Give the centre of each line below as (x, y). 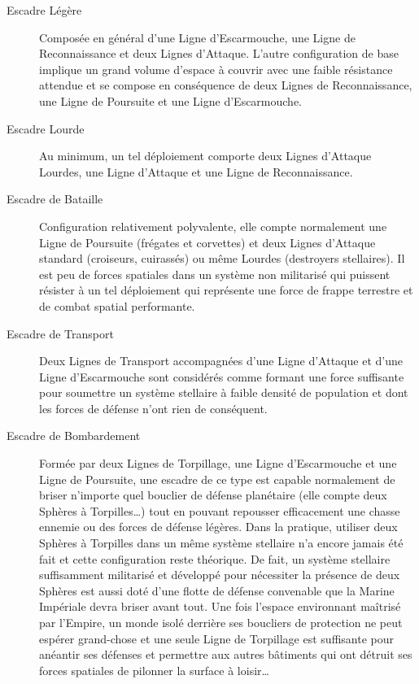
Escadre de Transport (60, 333)
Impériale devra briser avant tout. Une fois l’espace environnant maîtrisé (220, 606)
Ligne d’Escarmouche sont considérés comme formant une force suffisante (222, 376)
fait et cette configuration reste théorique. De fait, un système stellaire (215, 558)
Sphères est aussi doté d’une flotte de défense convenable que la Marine (217, 590)
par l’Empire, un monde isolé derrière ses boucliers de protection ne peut (221, 622)
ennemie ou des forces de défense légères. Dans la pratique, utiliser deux (218, 527)
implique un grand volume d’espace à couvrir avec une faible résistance (216, 69)
